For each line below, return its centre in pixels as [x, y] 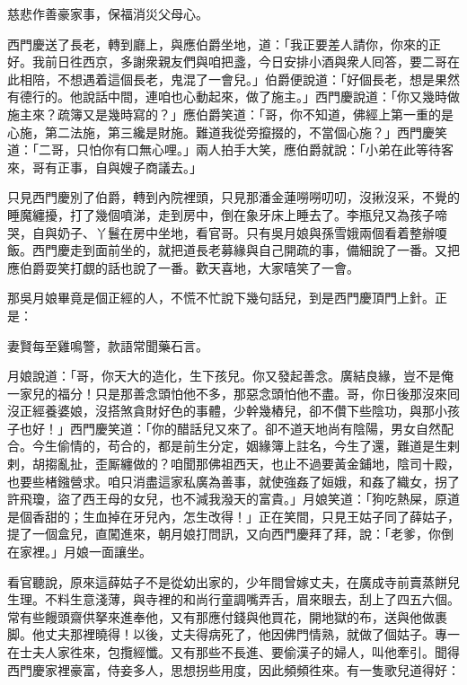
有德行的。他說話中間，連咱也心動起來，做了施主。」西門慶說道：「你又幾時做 [233, 97]
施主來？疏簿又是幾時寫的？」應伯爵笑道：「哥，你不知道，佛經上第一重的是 [230, 114]
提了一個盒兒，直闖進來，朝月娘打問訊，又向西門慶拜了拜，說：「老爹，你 [224, 534]
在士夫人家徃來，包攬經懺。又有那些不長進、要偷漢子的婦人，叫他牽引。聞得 [233, 652]
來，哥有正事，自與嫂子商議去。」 [105, 167]
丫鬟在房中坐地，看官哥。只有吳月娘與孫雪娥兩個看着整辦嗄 [271, 232]
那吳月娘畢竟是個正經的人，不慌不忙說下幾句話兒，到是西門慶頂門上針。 [221, 298]
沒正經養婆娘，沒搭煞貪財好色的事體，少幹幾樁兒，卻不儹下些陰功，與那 [221, 411]
